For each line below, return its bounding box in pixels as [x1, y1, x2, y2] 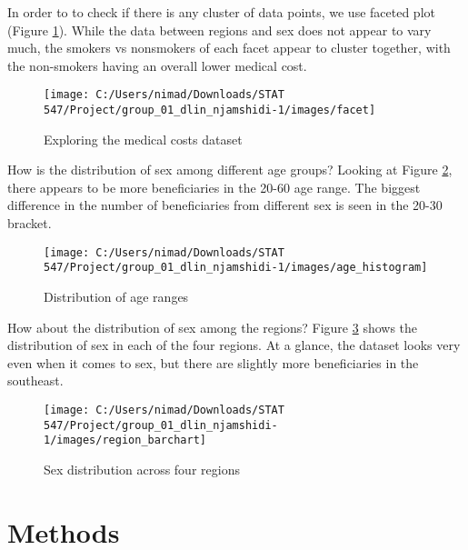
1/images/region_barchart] [44, 434, 206, 447]
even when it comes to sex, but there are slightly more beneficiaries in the [7, 353, 419, 372]
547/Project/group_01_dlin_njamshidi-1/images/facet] [44, 104, 376, 117]
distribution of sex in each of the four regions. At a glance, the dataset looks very [7, 335, 461, 355]
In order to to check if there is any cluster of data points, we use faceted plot [7, 3, 435, 21]
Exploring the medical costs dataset [44, 129, 243, 148]
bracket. [7, 214, 52, 233]
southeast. [7, 371, 64, 390]
